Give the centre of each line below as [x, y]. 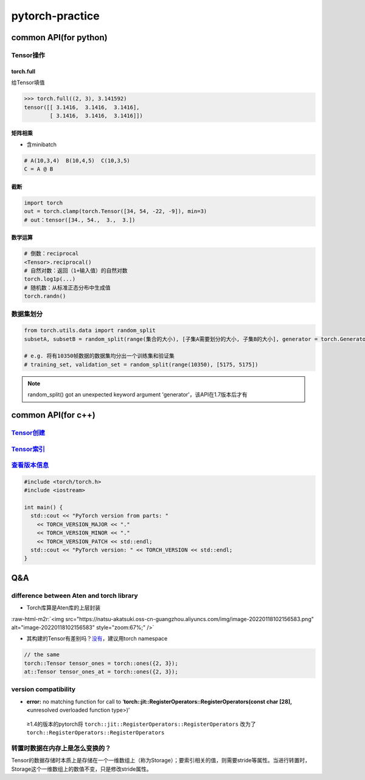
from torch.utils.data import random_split [90, 331]
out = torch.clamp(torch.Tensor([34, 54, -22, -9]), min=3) [116, 211]
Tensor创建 [28, 433]
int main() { [43, 508]
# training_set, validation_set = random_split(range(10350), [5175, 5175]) [141, 364]
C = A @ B [39, 169]
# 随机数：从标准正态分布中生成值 [67, 287]
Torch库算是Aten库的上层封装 [63, 608]
